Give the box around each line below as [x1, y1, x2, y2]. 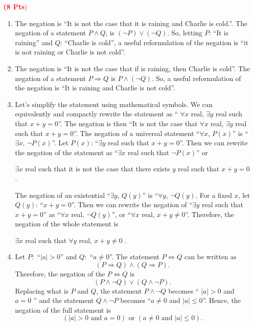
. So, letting [167, 27, 203, 38]
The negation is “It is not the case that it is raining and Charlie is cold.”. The [15, 18, 248, 28]
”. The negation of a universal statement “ [73, 128, 200, 138]
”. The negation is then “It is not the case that [58, 118, 198, 128]
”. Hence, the [202, 295, 241, 305]
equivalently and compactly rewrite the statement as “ [15, 109, 178, 119]
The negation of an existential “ [15, 190, 111, 200]
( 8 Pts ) [3, 1, 27, 11]
